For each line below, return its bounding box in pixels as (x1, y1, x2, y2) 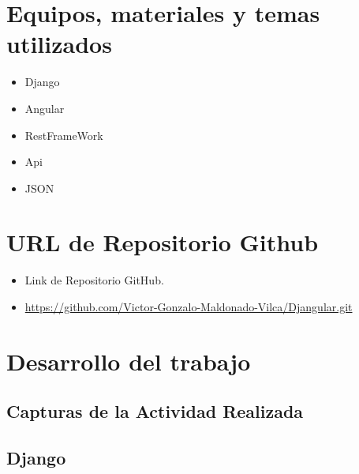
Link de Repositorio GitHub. (24, 272, 164, 288)
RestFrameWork (24, 126, 103, 143)
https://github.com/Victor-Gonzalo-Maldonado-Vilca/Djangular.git (24, 299, 353, 314)
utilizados (6, 28, 112, 60)
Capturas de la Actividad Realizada (6, 399, 304, 423)
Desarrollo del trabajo (6, 344, 251, 377)
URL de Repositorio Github (6, 226, 319, 258)
